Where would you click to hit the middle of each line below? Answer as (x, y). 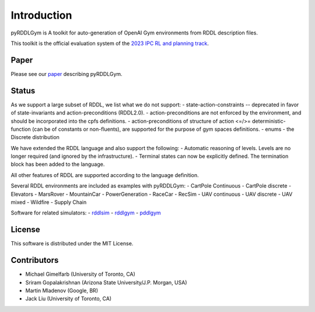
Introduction (41, 15)
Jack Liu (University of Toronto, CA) (69, 299)
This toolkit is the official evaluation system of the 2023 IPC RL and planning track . (110, 43)
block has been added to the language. (58, 164)
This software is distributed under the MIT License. (72, 244)
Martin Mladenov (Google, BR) (62, 291)
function (21, 129)
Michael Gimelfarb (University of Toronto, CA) (80, 274)
